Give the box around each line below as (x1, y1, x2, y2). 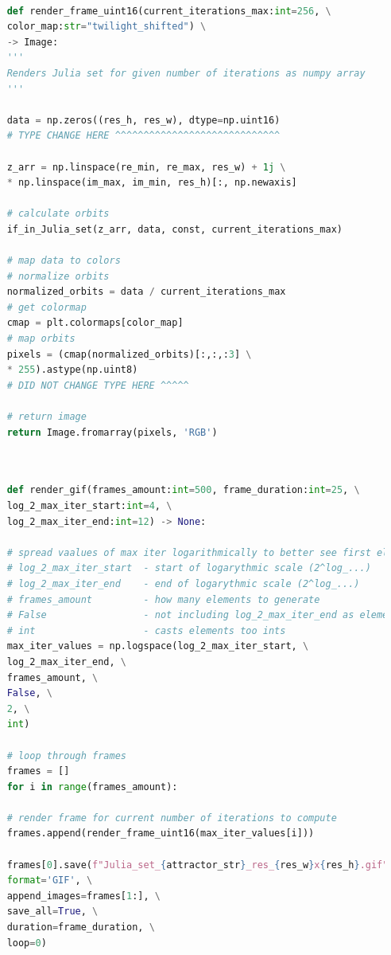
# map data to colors (6, 255, 121, 267)
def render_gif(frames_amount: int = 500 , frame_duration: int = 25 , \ (6, 484, 360, 496)
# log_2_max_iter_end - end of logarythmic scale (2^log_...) (6, 577, 360, 589)
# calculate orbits (6, 208, 110, 220)
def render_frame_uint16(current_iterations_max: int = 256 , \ (6, 5, 331, 17)
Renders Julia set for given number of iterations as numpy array (6, 67, 366, 79)
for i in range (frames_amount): (6, 781, 178, 793)
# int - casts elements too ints (6, 624, 286, 636)
